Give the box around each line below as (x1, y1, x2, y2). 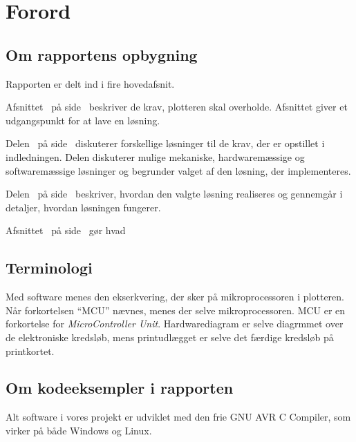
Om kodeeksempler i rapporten (6, 377, 234, 398)
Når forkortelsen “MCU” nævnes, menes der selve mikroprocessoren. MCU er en (6, 302, 346, 317)
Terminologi (6, 257, 93, 278)
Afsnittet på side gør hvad (6, 223, 126, 238)
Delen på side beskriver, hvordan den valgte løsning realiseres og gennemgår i (6, 186, 343, 201)
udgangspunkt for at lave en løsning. (6, 113, 160, 127)
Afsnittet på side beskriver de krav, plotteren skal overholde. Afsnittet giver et (6, 99, 348, 114)
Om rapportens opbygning (6, 44, 198, 65)
